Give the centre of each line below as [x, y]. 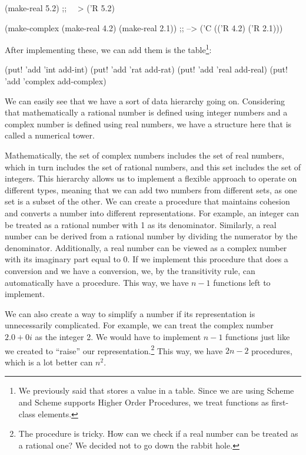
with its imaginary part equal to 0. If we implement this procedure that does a [147, 259]
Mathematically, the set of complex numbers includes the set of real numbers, [144, 155]
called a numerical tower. [50, 135]
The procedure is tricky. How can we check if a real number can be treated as [158, 433]
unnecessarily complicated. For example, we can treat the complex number [139, 325]
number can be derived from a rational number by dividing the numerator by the [151, 236]
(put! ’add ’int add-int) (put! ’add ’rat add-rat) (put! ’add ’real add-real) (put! [146, 69]
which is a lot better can [49, 362]
